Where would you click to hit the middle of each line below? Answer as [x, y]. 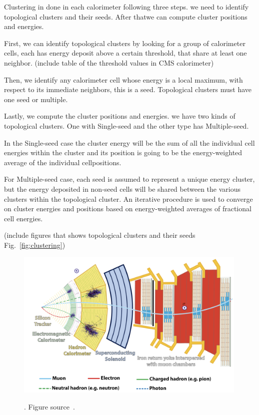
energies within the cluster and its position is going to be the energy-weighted [123, 152]
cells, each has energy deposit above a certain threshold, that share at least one [125, 53]
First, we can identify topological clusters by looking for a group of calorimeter [125, 43]
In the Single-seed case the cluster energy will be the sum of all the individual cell [129, 142]
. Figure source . [49, 406]
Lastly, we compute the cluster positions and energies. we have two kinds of [120, 116]
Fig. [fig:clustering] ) [35, 245]
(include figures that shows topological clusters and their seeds [100, 235]
